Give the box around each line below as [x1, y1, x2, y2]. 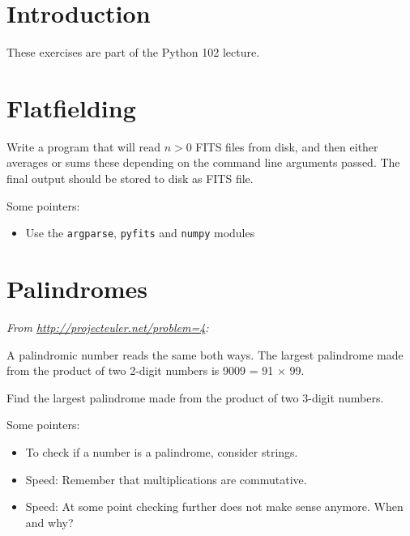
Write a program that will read [6, 138, 160, 155]
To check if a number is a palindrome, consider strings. [25, 443, 298, 460]
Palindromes [6, 272, 148, 305]
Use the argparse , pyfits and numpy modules [25, 224, 255, 241]
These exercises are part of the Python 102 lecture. [6, 44, 260, 61]
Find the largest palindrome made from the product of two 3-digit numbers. [6, 389, 384, 406]
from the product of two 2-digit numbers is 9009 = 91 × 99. [6, 362, 305, 379]
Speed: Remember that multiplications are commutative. [25, 470, 307, 487]
